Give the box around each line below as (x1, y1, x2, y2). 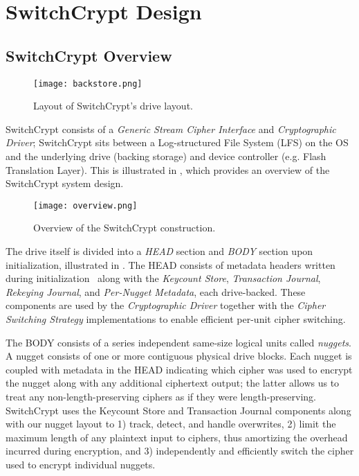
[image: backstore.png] (33, 78, 142, 89)
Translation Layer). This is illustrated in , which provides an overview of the (6, 162, 330, 177)
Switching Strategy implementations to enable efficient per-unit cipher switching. (6, 312, 346, 326)
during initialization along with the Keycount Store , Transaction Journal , (6, 271, 321, 285)
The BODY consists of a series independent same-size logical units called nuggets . (6, 335, 351, 349)
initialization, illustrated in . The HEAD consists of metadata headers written (6, 257, 335, 272)
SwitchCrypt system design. (6, 176, 124, 191)
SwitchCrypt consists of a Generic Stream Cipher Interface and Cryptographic (6, 121, 336, 136)
